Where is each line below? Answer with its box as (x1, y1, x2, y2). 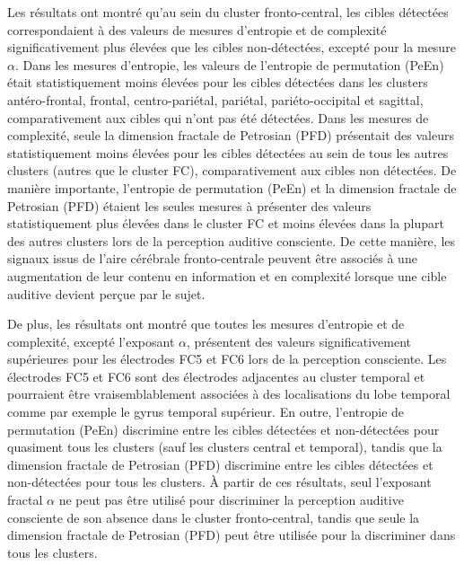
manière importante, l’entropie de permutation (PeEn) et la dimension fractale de (7, 178, 457, 197)
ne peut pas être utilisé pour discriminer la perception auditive (58, 490, 404, 509)
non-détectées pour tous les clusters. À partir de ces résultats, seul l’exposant (7, 472, 432, 491)
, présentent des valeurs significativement (186, 331, 412, 350)
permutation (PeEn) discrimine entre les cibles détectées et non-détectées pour (7, 419, 440, 438)
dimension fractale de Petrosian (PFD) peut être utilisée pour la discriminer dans (7, 525, 456, 544)
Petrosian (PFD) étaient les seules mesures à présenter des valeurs (7, 196, 372, 215)
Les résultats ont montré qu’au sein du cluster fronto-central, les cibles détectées (7, 3, 449, 21)
